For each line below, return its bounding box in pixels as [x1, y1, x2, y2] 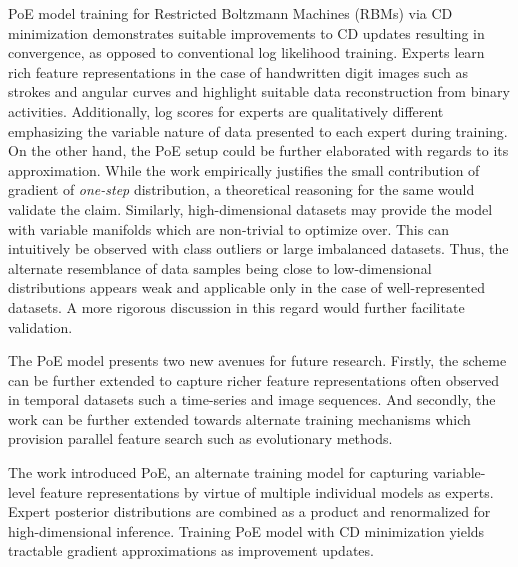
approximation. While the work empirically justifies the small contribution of [8, 159, 480, 180]
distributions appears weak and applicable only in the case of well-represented [8, 277, 485, 298]
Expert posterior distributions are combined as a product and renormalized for [8, 501, 491, 522]
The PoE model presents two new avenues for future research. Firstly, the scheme [8, 350, 507, 371]
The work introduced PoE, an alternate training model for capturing [8, 462, 429, 483]
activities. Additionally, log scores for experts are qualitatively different [8, 100, 444, 121]
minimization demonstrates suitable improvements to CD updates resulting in [8, 22, 485, 43]
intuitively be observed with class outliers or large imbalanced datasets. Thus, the [8, 238, 509, 259]
